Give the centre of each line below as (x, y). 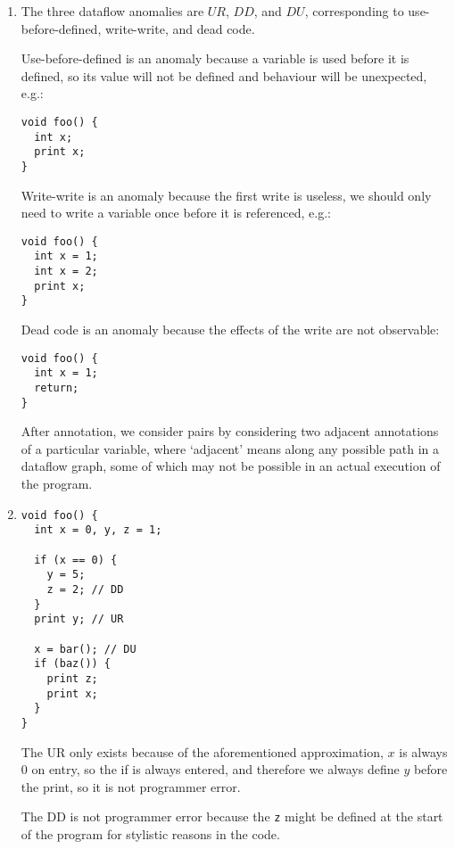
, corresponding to (354, 11)
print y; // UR (79, 619)
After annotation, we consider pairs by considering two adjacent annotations (230, 431)
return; (57, 387)
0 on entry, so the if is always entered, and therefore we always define (210, 769)
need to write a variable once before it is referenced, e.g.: (176, 213)
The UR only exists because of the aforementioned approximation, (202, 751)
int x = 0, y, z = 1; (98, 530)
